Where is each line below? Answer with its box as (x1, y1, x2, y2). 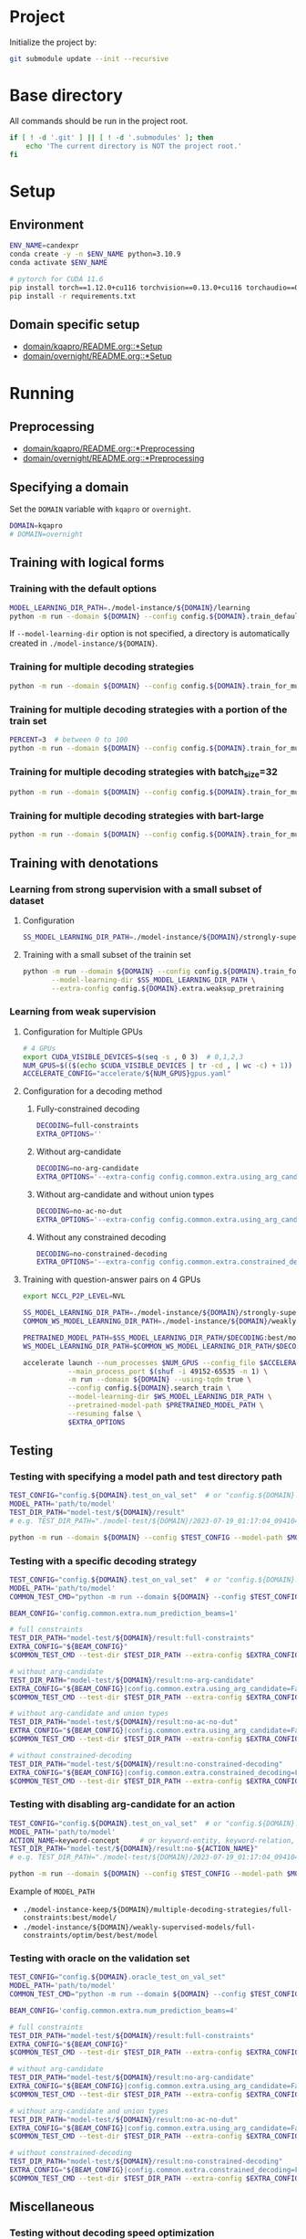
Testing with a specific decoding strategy (9, 1554, 198, 1567)
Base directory (9, 85, 123, 106)
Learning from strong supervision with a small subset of (9, 883, 262, 896)
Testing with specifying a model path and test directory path (9, 1470, 282, 1483)
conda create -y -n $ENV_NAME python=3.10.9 (9, 249, 181, 259)
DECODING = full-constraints (36, 1121, 139, 1130)
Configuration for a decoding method (22, 1086, 163, 1097)
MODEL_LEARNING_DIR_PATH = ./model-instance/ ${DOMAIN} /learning (9, 603, 250, 613)
